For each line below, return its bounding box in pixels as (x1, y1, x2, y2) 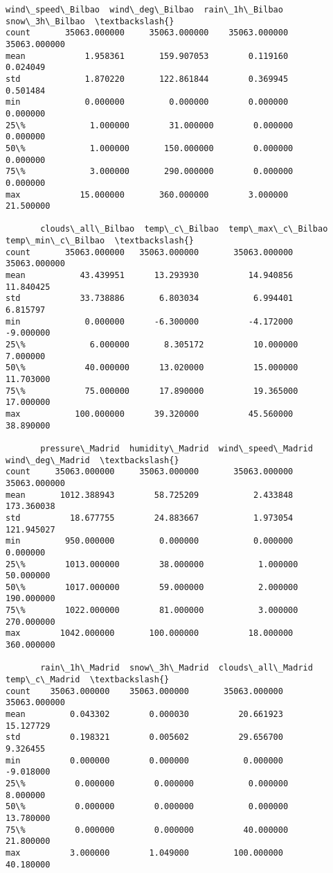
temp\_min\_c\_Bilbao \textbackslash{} (6, 236, 195, 246)
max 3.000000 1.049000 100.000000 (6, 847, 283, 858)
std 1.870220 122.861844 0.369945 (6, 74, 289, 84)
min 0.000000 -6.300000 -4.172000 (6, 316, 294, 327)
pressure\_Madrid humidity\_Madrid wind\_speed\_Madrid (40, 443, 313, 453)
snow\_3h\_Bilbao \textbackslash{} (6, 16, 174, 26)
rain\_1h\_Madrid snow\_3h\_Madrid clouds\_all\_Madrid (40, 663, 313, 673)
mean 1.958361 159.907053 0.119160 (6, 51, 289, 61)
